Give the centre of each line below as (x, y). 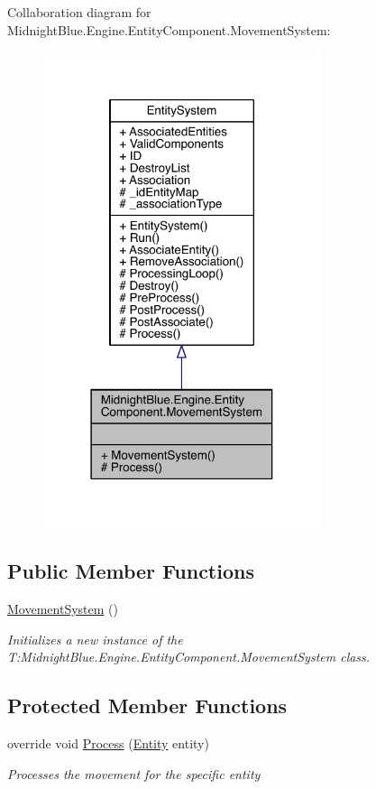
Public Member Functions (131, 571)
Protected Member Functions (147, 705)
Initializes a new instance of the (95, 639)
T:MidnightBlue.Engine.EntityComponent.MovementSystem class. (189, 657)
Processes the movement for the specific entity (134, 773)
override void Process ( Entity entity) (108, 743)
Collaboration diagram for (79, 12)
